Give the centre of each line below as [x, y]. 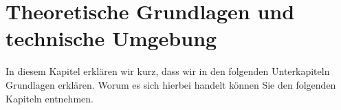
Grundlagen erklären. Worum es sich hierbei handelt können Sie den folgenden [171, 84]
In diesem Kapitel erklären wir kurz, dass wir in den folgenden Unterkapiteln [168, 71]
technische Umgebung [111, 38]
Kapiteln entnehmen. [49, 98]
